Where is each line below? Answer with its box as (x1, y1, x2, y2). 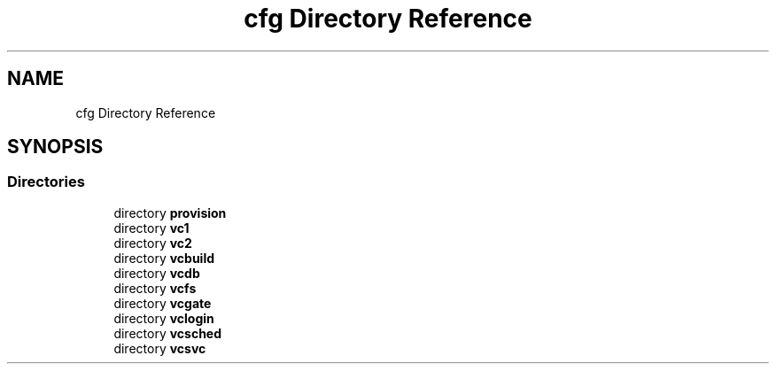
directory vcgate (113, 295, 212, 311)
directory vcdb (113, 265, 200, 281)
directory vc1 (113, 220, 190, 236)
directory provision (113, 205, 227, 220)
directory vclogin (113, 310, 214, 326)
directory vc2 (113, 235, 192, 251)
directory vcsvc (113, 340, 206, 356)
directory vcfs (113, 280, 197, 296)
